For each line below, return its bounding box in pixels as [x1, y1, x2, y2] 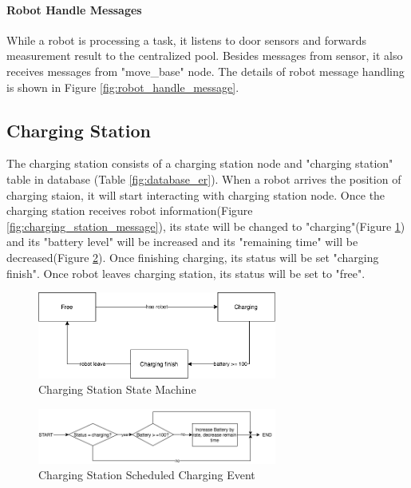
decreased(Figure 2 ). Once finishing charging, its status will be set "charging [6, 248, 379, 265]
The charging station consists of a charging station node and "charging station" [6, 155, 393, 172]
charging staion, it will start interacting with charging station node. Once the [6, 186, 385, 203]
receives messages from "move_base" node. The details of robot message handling [6, 62, 405, 79]
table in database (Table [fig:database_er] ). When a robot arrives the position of [6, 170, 401, 187]
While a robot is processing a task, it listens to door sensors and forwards [6, 31, 366, 48]
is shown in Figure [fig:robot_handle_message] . [6, 78, 239, 95]
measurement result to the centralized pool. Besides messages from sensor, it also [6, 47, 403, 64]
